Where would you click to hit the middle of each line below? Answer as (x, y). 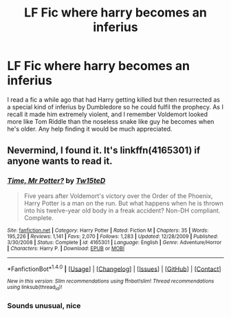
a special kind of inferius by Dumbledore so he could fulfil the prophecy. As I (115, 107)
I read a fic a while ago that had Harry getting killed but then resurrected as (113, 99)
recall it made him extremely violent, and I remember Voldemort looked (108, 114)
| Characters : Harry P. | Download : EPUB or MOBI (66, 248)
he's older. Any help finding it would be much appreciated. (90, 129)
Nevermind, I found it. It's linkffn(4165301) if (104, 150)
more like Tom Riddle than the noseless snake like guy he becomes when (111, 121)
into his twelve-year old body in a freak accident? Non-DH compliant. (122, 210)
